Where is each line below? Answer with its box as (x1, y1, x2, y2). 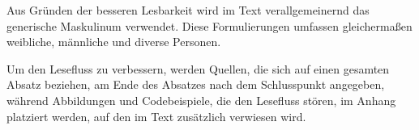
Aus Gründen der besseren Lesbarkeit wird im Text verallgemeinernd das (6, 2, 370, 18)
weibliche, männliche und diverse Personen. (6, 33, 221, 50)
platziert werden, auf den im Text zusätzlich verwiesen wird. (6, 107, 306, 124)
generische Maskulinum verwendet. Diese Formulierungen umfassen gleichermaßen (6, 17, 413, 34)
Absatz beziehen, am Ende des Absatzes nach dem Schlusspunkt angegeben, (6, 76, 385, 93)
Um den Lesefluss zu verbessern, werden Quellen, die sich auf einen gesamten (6, 60, 390, 77)
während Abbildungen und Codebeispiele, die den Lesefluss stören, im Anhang (6, 91, 396, 108)
